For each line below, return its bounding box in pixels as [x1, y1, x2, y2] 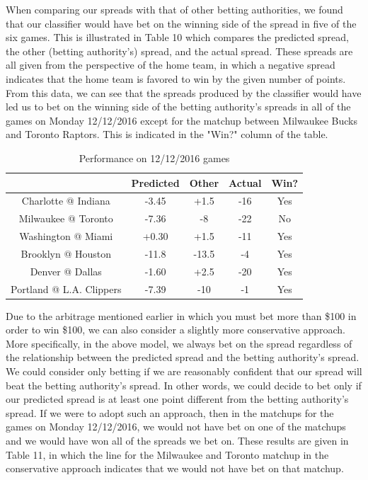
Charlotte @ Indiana [21, 193, 110, 208]
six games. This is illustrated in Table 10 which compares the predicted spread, [6, 30, 349, 45]
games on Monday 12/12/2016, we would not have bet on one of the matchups [6, 419, 346, 434]
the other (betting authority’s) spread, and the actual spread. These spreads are [6, 43, 353, 58]
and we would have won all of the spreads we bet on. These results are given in [6, 433, 349, 448]
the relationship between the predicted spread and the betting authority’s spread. [6, 350, 360, 365]
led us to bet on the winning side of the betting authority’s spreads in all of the [6, 99, 351, 114]
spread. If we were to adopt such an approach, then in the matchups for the [6, 405, 334, 420]
